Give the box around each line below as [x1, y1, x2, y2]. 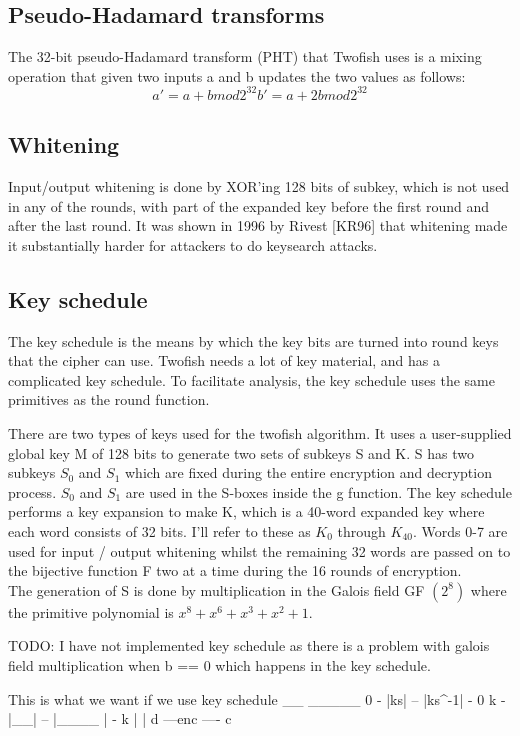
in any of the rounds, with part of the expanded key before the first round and [8, 195, 490, 216]
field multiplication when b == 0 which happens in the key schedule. [8, 654, 431, 675]
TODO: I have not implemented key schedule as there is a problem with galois [8, 635, 490, 656]
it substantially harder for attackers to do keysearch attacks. [8, 234, 378, 255]
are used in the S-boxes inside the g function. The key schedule [125, 481, 512, 502]
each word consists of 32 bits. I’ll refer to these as [8, 521, 311, 542]
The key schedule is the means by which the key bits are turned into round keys [8, 330, 499, 351]
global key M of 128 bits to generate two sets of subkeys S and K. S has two [8, 442, 474, 463]
